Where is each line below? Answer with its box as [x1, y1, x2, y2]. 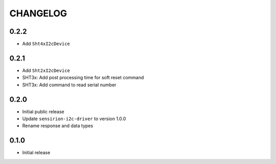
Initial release [22, 150, 51, 156]
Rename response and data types [22, 123, 94, 129]
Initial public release [22, 108, 65, 114]
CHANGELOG [9, 8, 67, 19]
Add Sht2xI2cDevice [22, 67, 70, 74]
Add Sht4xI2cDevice [22, 41, 70, 47]
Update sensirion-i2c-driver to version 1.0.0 [22, 115, 126, 122]
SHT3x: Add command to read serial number [22, 82, 117, 88]
